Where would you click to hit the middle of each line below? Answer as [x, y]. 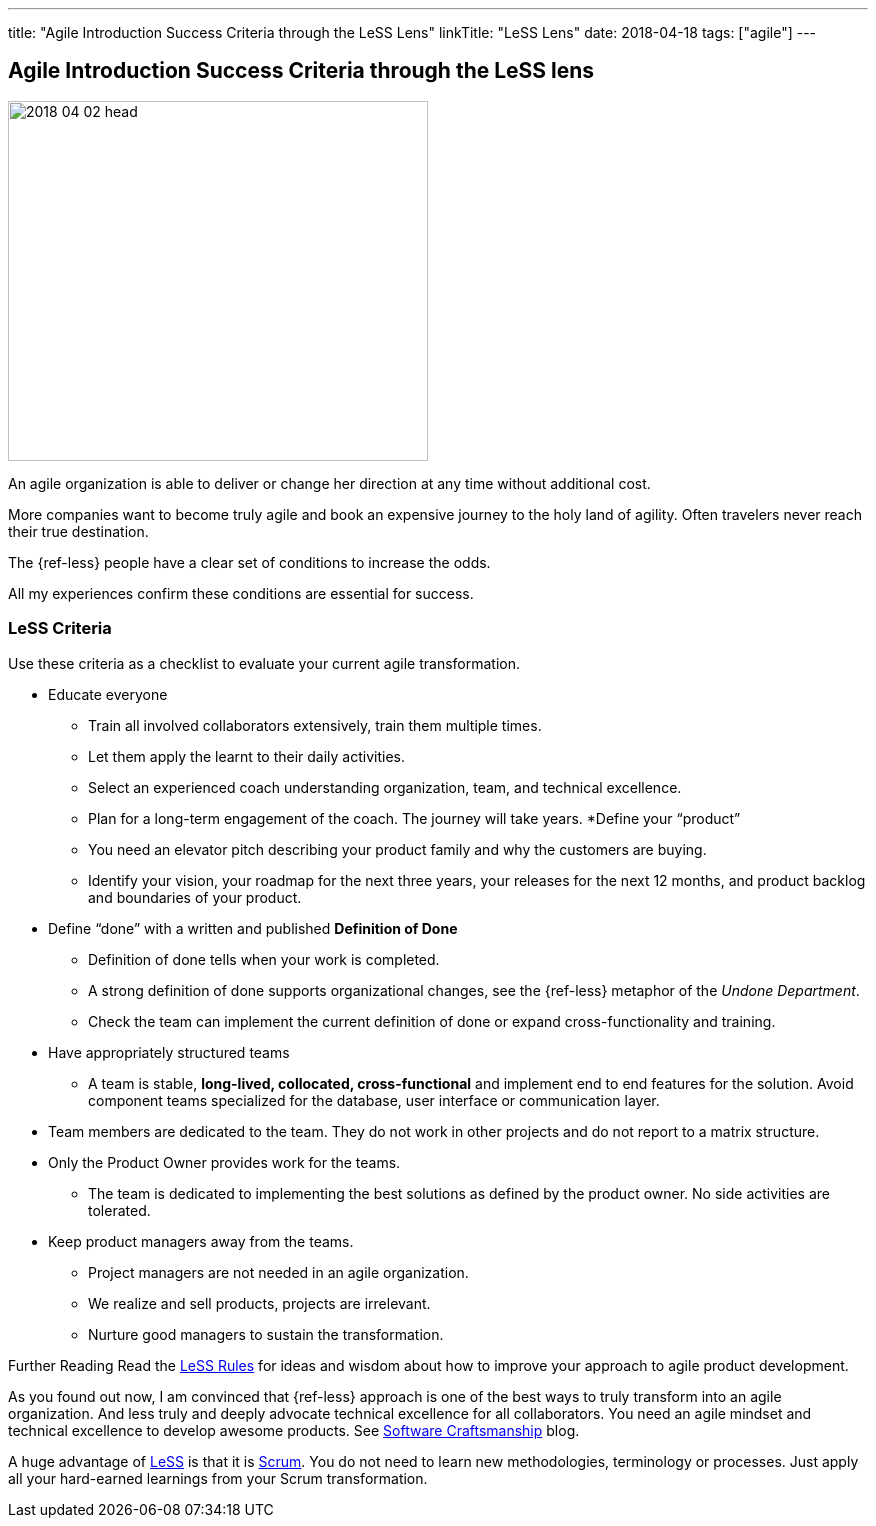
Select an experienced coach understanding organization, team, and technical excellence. [385, 787]
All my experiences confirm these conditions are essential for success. [241, 593]
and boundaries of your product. [195, 897]
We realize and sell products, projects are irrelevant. [259, 1303]
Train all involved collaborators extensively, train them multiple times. [315, 725]
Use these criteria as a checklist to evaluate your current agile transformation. [264, 663]
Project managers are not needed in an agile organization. [278, 1272]
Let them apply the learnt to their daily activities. [247, 756]
